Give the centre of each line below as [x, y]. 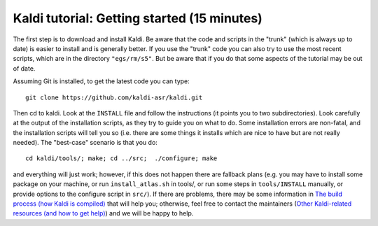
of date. [24, 68]
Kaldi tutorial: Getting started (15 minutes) [138, 18]
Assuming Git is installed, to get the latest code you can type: [101, 81]
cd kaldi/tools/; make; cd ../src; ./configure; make [121, 158]
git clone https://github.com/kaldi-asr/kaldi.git [114, 97]
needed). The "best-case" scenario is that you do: [85, 143]
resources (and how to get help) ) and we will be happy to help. [103, 213]
